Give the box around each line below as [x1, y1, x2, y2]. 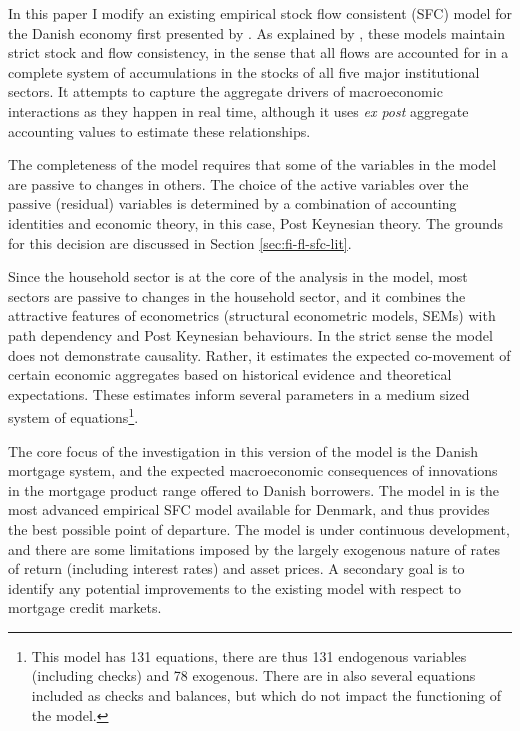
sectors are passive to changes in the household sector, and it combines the [8, 285, 466, 306]
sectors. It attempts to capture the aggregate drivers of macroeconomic [8, 81, 443, 102]
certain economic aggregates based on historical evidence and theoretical [8, 364, 452, 385]
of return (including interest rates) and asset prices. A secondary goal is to [8, 558, 465, 579]
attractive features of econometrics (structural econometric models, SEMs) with [8, 305, 496, 326]
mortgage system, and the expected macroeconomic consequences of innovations [8, 460, 498, 481]
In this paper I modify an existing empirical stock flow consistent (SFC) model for [8, 3, 512, 23]
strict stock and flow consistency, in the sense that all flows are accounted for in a [8, 42, 509, 63]
